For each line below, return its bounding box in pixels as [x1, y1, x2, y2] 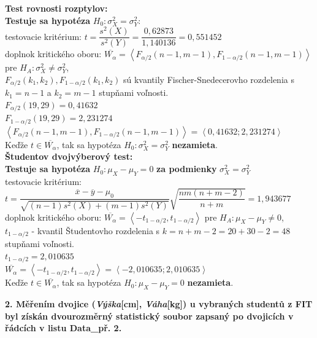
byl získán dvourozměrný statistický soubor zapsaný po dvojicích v [5, 309, 294, 322]
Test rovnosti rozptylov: [5, 2, 108, 14]
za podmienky [156, 162, 217, 175]
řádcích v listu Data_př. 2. [5, 321, 122, 334]
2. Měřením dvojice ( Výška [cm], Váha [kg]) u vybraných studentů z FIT [5, 297, 313, 310]
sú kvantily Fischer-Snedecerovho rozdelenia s [123, 73, 294, 85]
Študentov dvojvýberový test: [5, 150, 133, 163]
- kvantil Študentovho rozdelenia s [31, 224, 160, 237]
